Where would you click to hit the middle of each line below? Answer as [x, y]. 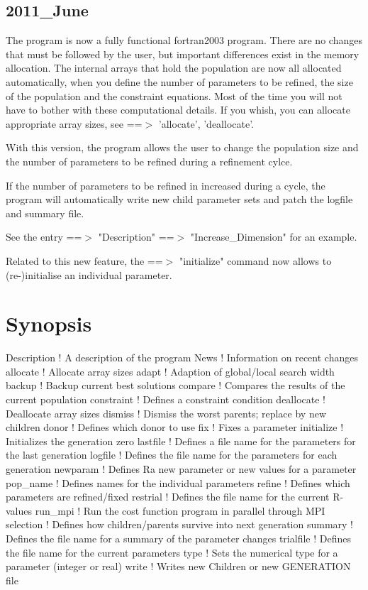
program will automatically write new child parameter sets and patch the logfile [179, 199]
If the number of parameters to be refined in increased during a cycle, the [166, 185]
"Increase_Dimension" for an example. [274, 237]
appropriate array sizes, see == [74, 123]
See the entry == [44, 237]
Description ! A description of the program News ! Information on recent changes [182, 357]
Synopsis [49, 323]
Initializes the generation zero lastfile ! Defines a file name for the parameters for [181, 441]
